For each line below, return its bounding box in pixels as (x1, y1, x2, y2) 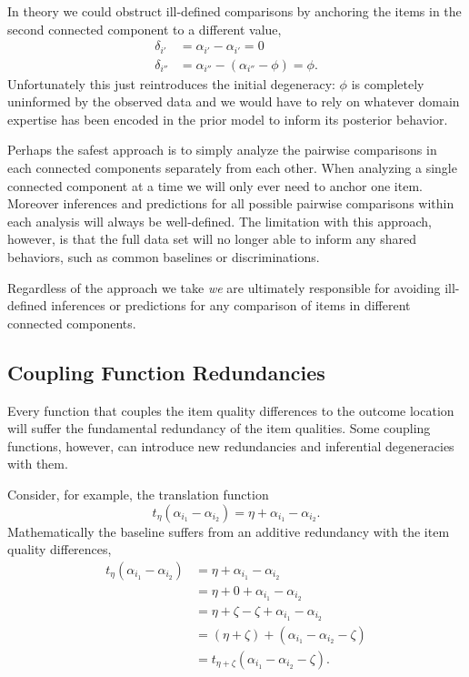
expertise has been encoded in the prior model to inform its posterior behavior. (7, 109, 448, 128)
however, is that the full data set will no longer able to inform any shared (7, 229, 416, 248)
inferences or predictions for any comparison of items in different (51, 296, 411, 315)
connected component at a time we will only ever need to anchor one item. (7, 176, 423, 195)
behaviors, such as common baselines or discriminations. (7, 248, 320, 267)
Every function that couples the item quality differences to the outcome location (7, 400, 454, 419)
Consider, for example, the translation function (7, 485, 269, 503)
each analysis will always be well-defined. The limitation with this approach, (7, 211, 433, 230)
